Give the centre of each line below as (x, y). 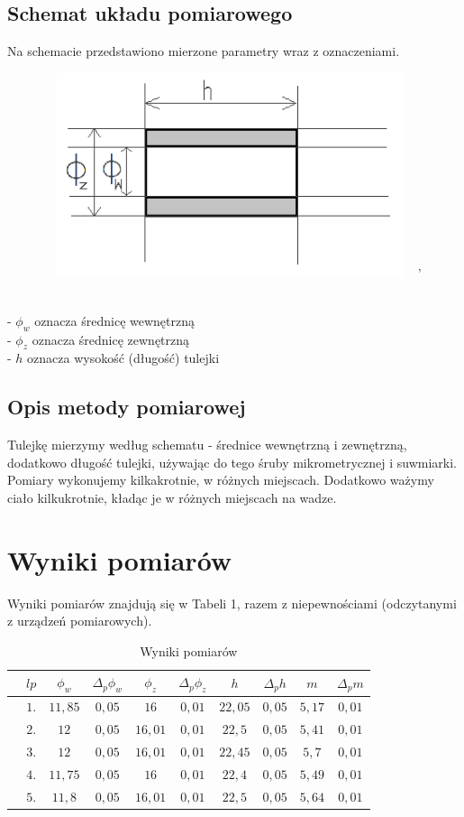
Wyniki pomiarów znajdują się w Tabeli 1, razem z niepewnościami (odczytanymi (232, 603)
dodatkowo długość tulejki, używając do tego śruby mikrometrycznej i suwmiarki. (232, 462)
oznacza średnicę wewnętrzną (114, 320)
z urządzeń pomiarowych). (80, 621)
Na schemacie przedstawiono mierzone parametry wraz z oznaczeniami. (204, 51)
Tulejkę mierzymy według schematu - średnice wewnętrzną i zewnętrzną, (207, 445)
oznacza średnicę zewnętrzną (111, 339)
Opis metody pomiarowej (127, 407)
